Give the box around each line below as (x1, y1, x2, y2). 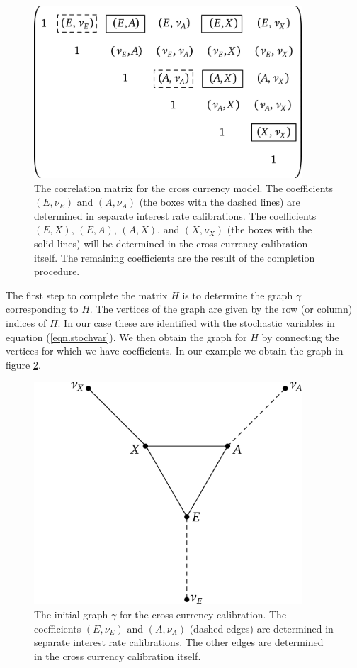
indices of (6, 316, 47, 330)
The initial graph (34, 607, 108, 622)
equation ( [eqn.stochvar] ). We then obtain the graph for (6, 329, 247, 344)
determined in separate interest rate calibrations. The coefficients (34, 208, 317, 223)
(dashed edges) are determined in (189, 620, 334, 635)
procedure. (34, 264, 80, 279)
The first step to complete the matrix (6, 287, 168, 302)
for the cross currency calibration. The (119, 607, 287, 622)
